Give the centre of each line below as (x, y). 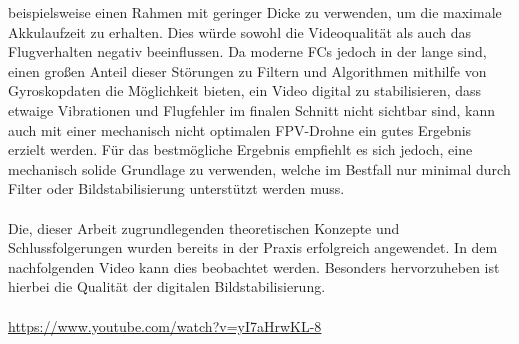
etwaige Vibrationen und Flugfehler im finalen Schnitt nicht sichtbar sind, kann (252, 109)
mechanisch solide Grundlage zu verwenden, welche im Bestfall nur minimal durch (259, 168)
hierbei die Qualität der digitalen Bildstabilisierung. (167, 286)
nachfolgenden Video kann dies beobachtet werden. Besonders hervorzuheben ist (254, 266)
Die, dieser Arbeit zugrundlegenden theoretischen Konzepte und (204, 227)
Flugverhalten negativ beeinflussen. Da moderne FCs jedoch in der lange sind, (247, 51)
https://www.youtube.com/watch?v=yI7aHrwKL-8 (165, 325)
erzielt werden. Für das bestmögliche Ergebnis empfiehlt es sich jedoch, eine (240, 149)
